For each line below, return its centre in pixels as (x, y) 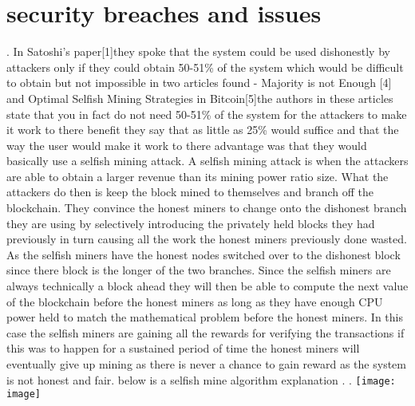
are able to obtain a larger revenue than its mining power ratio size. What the (198, 176)
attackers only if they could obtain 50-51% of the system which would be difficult (205, 67)
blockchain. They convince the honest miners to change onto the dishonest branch (207, 208)
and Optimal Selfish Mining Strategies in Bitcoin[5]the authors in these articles (200, 98)
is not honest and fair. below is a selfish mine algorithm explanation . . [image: (201, 379)
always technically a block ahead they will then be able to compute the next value (207, 286)
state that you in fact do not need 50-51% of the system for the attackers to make (207, 114)
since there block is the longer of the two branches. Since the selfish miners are (199, 270)
